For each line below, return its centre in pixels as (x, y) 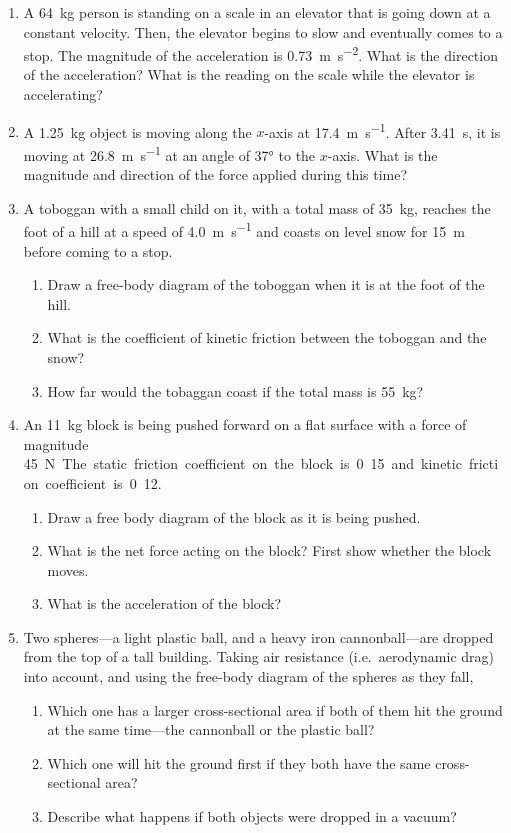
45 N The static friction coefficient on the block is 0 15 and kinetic (242, 463)
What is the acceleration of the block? (164, 603)
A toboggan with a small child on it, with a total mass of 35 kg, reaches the (257, 207)
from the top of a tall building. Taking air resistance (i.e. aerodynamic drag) (258, 656)
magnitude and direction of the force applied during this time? (215, 174)
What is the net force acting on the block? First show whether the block (269, 550)
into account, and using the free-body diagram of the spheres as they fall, (248, 676)
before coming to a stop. (98, 250)
